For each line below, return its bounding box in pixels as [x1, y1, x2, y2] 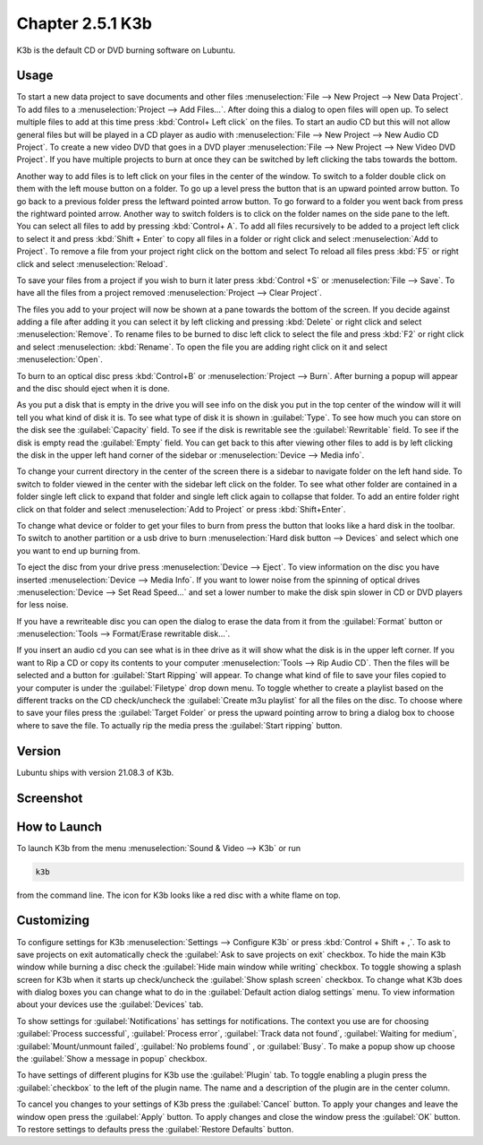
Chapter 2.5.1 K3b [16, 13, 152, 33]
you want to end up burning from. [16, 545, 140, 555]
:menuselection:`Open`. [16, 354, 103, 365]
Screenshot [16, 790, 83, 805]
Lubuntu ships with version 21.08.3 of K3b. [16, 767, 174, 778]
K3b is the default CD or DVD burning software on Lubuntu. [16, 45, 236, 56]
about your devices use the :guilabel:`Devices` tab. [16, 999, 204, 1010]
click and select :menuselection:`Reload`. [16, 258, 168, 269]
